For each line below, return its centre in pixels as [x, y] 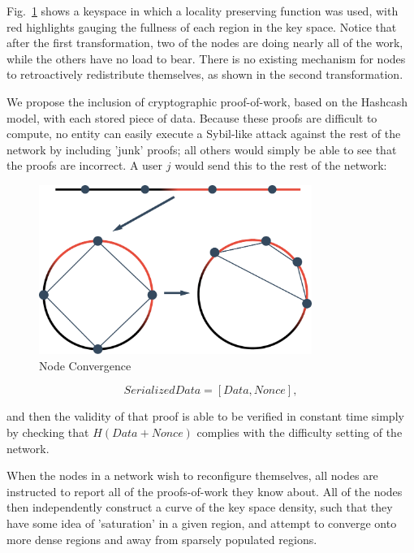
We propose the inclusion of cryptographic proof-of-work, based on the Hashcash [207, 101]
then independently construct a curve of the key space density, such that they [200, 507]
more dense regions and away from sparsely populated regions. [162, 539]
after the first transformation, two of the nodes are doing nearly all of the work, [205, 43]
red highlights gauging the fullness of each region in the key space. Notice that [202, 26]
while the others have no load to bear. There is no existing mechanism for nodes [206, 58]
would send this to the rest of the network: [281, 165]
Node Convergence [85, 365]
